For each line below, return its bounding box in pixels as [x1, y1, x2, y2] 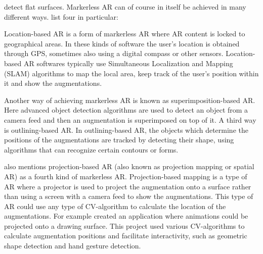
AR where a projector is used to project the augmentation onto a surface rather [4, 181, 251, 191]
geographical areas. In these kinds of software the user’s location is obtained [4, 38, 240, 48]
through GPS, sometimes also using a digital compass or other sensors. [4, 48, 224, 59]
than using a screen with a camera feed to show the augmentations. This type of [4, 191, 253, 201]
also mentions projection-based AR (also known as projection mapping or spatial [4, 161, 254, 172]
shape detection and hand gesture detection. [4, 240, 141, 251]
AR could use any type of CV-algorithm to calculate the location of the [4, 200, 226, 211]
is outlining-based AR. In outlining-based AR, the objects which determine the [4, 124, 248, 135]
